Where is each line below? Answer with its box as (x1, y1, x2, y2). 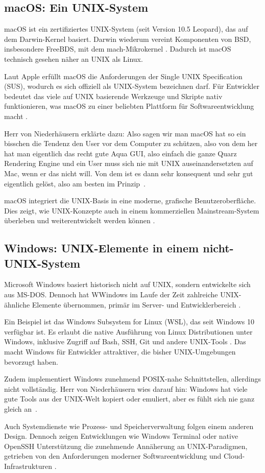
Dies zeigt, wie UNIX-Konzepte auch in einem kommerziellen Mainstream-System (4, 205, 259, 216)
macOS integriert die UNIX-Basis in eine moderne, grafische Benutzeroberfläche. (4, 195, 256, 206)
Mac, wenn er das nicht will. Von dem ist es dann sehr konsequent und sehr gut (4, 168, 253, 178)
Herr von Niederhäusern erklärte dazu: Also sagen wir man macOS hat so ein (4, 128, 246, 138)
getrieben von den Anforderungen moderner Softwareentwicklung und (4, 451, 222, 461)
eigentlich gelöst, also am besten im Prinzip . (4, 178, 146, 188)
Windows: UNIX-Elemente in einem (4, 240, 199, 256)
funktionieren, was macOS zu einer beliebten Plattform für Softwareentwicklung (4, 101, 254, 111)
